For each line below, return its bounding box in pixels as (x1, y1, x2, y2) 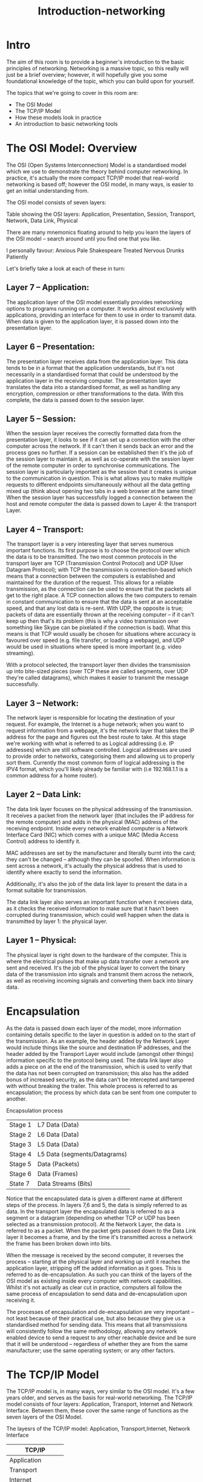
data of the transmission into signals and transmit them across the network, (6, 970, 195, 977)
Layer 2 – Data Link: (6, 789, 82, 800)
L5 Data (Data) (37, 1140, 80, 1148)
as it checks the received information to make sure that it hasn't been (6, 905, 179, 912)
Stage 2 (9, 1130, 32, 1139)
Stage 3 (9, 1140, 32, 1148)
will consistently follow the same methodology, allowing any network (6, 1327, 177, 1335)
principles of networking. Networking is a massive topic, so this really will (6, 65, 189, 72)
